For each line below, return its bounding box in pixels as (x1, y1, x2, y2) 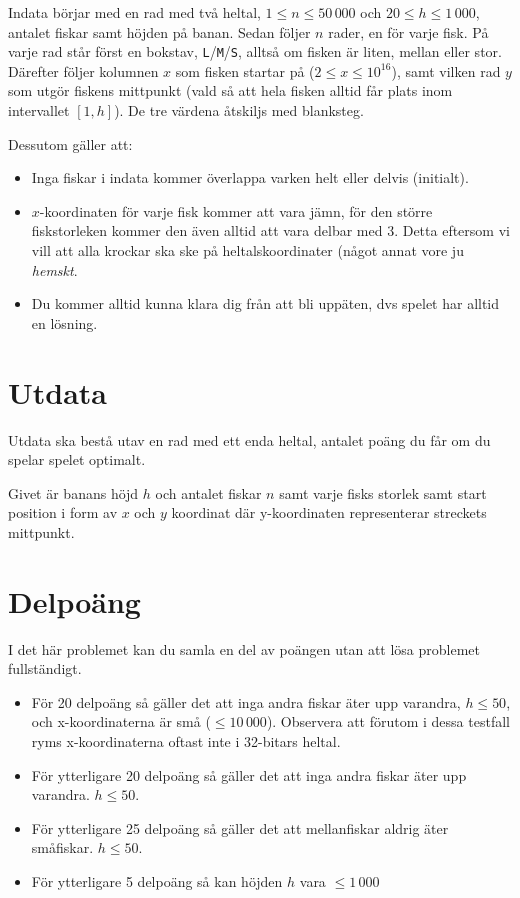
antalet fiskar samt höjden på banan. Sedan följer (8, 21, 311, 42)
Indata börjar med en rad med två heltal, (8, 2, 261, 22)
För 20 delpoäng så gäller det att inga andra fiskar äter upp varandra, (31, 691, 461, 712)
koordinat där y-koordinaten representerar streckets (171, 502, 487, 523)
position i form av (8, 502, 118, 523)
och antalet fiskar (155, 482, 262, 503)
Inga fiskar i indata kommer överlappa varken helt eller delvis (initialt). (31, 167, 469, 188)
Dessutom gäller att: (8, 133, 133, 154)
